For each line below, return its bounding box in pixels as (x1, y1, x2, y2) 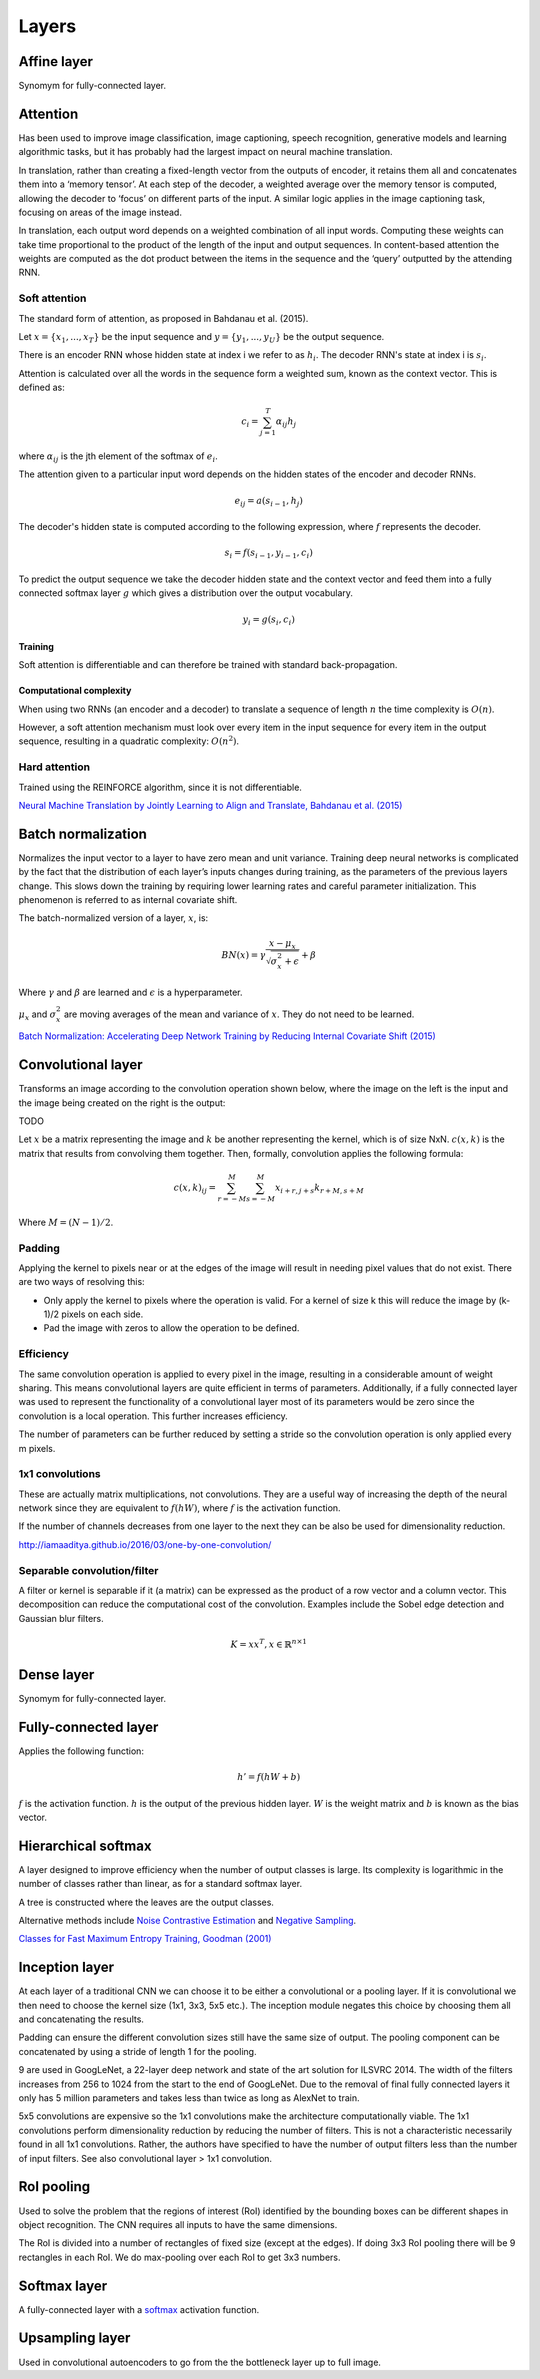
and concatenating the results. (18, 2013, 145, 2025)
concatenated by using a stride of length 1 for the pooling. (18, 2045, 257, 2057)
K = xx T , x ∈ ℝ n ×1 (230, 1637, 307, 1650)
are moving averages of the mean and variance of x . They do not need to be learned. (63, 1008, 415, 1020)
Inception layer (18, 1959, 115, 1976)
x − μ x (268, 937, 297, 951)
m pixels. (18, 1442, 56, 1454)
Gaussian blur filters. (18, 1612, 104, 1624)
